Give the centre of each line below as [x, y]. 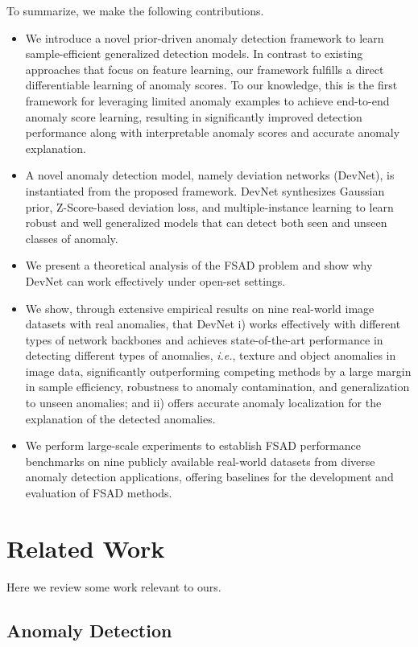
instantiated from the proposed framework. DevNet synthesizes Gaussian [205, 190]
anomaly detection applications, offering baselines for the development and [209, 477]
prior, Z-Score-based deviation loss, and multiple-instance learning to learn [209, 206]
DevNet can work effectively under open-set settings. [155, 280]
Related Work [86, 548]
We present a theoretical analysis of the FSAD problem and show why [199, 265]
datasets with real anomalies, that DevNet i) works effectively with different [213, 324]
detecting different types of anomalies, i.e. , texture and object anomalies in [211, 355]
